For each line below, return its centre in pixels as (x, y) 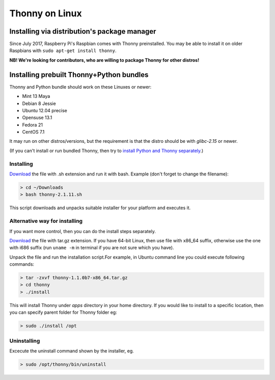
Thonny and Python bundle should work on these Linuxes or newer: (80, 87)
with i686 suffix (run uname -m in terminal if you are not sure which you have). (92, 248)
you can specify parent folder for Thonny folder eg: (63, 312)
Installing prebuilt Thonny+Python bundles (79, 75)
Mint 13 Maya (36, 96)
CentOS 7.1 (33, 132)
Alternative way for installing (46, 221)
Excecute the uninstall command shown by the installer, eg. (72, 351)
